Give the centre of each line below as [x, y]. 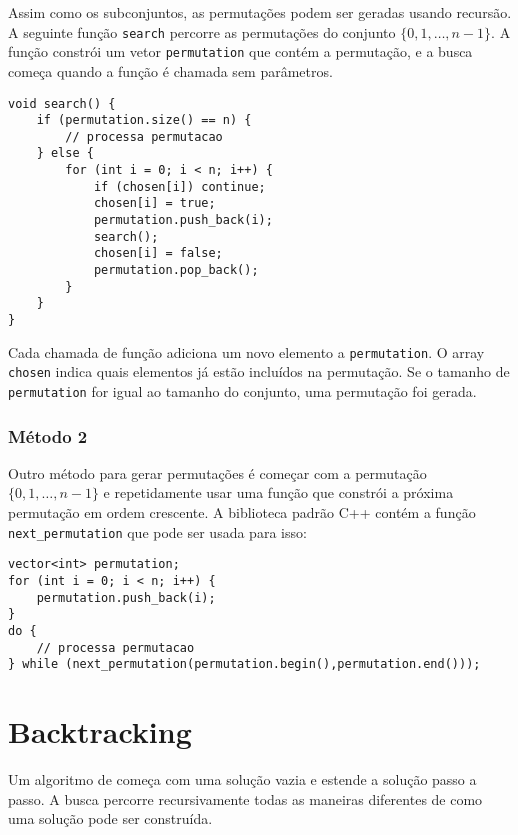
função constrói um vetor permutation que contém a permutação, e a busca [240, 51]
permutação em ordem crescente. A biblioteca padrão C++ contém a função [242, 512]
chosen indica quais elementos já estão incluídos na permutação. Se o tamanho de [259, 371]
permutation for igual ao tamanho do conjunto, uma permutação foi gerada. [242, 391]
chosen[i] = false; [158, 253]
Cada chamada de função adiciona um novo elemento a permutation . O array [246, 351]
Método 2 [48, 435]
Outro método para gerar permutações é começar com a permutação [217, 472]
